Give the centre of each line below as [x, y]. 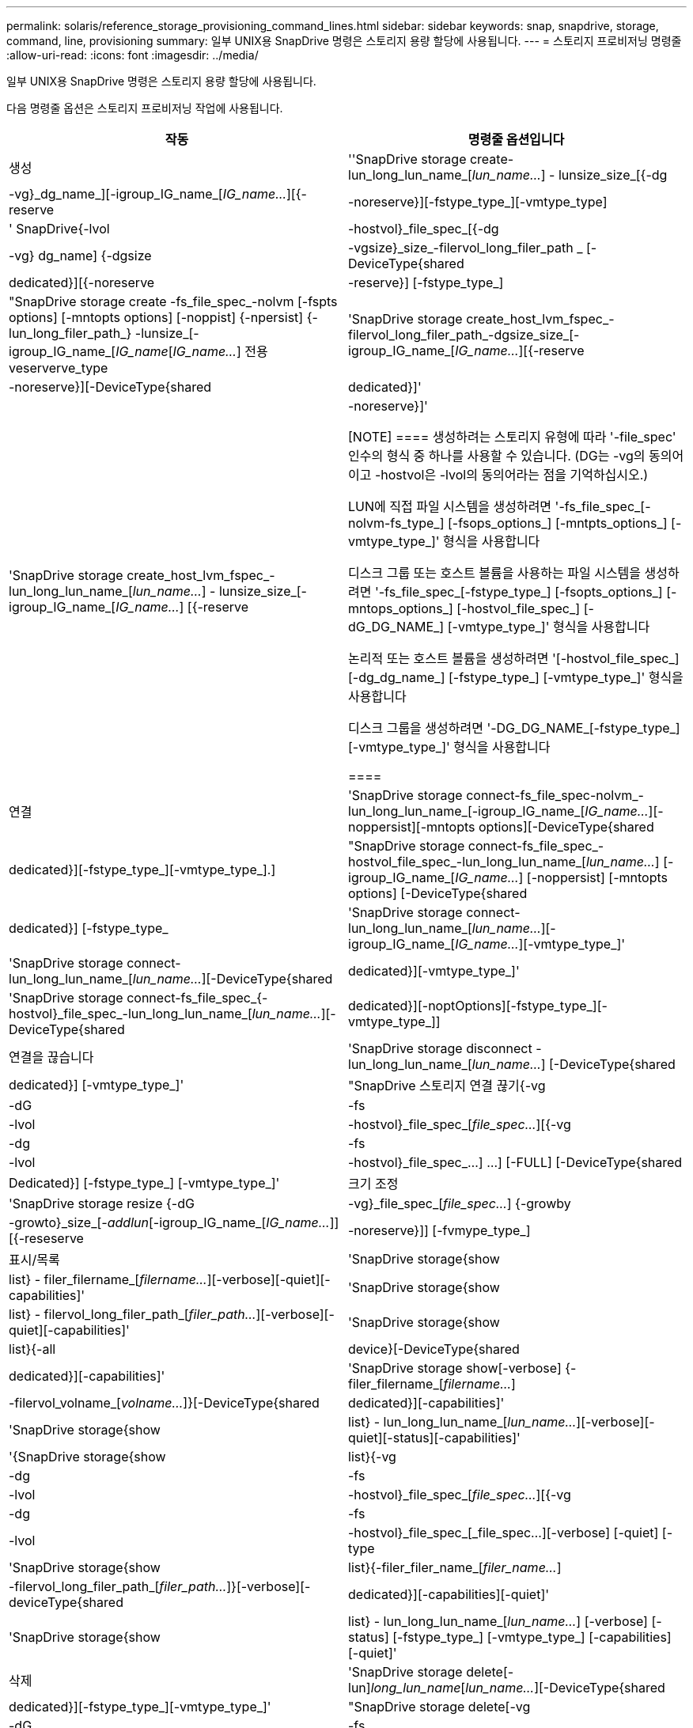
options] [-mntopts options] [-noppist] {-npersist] [156, 317]
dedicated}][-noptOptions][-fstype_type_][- [478, 1006]
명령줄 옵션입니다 [516, 139]
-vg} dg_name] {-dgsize [80, 256]
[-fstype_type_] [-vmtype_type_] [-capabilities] [532, 1637]
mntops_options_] [401, 608]
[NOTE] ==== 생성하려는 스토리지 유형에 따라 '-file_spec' [512, 437]
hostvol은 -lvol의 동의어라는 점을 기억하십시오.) [515, 475]
